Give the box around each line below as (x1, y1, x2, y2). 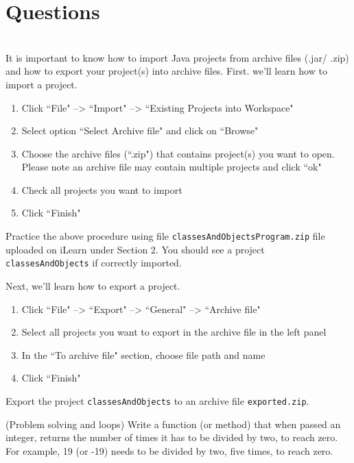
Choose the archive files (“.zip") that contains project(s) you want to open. (21, 146, 335, 160)
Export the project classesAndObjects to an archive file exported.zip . (5, 393, 309, 408)
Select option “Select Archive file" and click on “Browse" (21, 123, 259, 138)
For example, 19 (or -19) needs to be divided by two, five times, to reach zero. (5, 443, 333, 458)
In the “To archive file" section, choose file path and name (21, 347, 265, 362)
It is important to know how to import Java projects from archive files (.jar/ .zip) (5, 50, 349, 64)
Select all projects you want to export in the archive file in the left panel (21, 325, 327, 339)
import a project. (5, 77, 78, 91)
